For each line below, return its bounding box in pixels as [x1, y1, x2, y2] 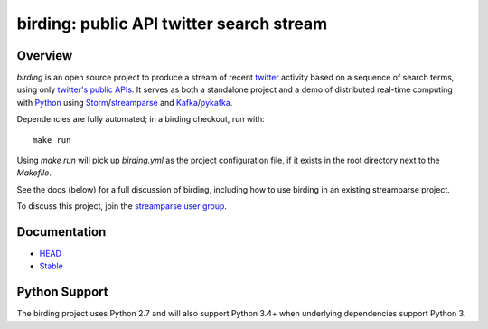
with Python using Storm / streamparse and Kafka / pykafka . [16, 97, 233, 108]
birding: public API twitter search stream [16, 14, 328, 33]
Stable [39, 260, 63, 271]
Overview [16, 48, 73, 63]
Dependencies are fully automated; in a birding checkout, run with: [16, 114, 266, 125]
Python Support [16, 285, 108, 300]
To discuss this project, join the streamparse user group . [16, 201, 228, 211]
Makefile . [16, 167, 52, 178]
